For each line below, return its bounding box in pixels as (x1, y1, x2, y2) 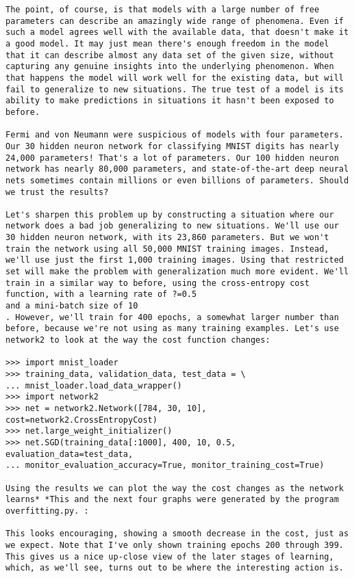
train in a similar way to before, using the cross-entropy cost (5, 278, 309, 288)
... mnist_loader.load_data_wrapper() (5, 380, 182, 391)
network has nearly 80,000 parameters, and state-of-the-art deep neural (5, 164, 349, 174)
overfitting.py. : (5, 505, 89, 516)
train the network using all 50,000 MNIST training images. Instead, (5, 244, 329, 254)
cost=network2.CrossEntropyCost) (5, 415, 157, 425)
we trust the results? (5, 187, 109, 197)
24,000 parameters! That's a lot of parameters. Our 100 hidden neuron (5, 153, 339, 163)
